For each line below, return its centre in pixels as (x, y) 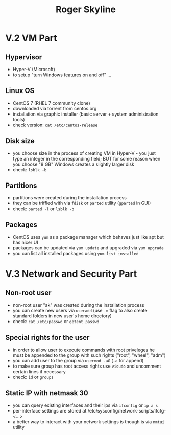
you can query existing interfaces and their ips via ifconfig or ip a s (85, 405)
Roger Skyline (86, 9)
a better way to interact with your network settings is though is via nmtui (89, 421)
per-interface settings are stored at (50, 410)
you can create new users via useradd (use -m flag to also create (80, 311)
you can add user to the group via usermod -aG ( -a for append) (78, 361)
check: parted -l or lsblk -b (43, 209)
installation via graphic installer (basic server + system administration (86, 114)
